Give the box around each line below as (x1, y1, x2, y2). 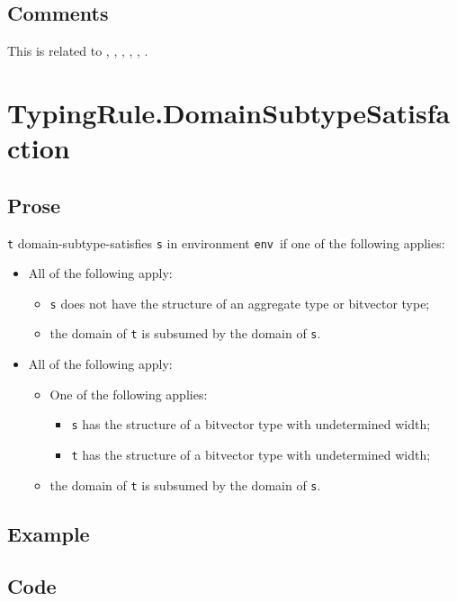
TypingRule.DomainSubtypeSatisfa (7, 94, 451, 130)
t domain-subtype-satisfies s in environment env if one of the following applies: (7, 233, 445, 252)
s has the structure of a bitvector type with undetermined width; (71, 415, 431, 434)
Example (7, 519, 90, 547)
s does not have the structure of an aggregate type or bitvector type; (49, 293, 430, 312)
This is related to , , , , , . (7, 41, 148, 60)
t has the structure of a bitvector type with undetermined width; (71, 444, 431, 463)
